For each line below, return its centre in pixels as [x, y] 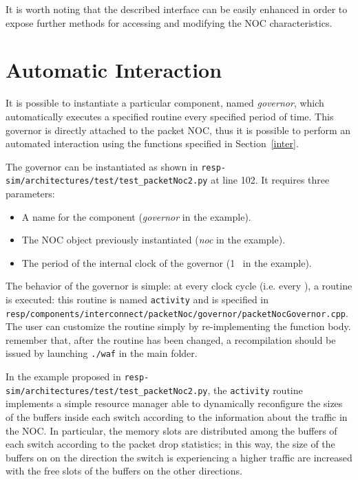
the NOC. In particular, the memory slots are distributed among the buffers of [171, 430]
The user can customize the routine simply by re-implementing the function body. [178, 326]
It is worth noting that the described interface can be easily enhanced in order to [177, 9]
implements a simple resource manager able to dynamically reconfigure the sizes [174, 403]
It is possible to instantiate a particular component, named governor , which [165, 103]
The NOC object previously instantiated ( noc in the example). [154, 240]
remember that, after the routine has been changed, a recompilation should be [171, 339]
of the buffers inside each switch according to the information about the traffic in [177, 417]
